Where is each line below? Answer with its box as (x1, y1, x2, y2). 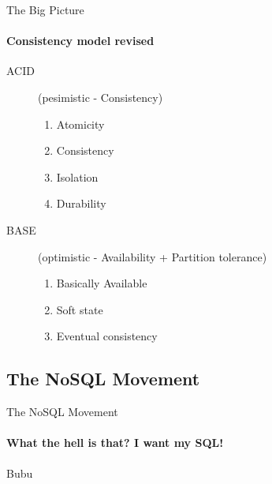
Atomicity (56, 115, 105, 132)
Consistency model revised (6, 32, 155, 49)
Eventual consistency (56, 328, 158, 344)
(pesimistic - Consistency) (38, 88, 163, 105)
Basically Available (56, 275, 147, 291)
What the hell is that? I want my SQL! (6, 434, 224, 451)
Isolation (56, 168, 99, 185)
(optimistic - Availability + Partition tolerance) (38, 248, 267, 265)
